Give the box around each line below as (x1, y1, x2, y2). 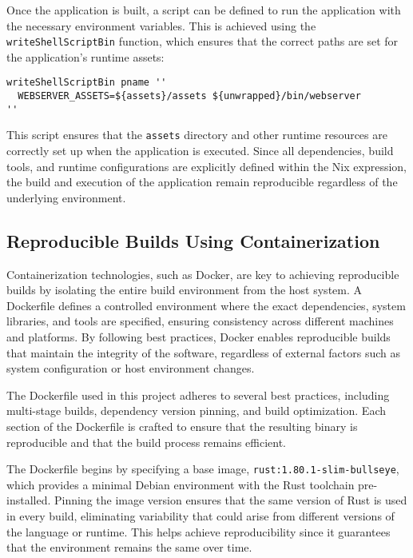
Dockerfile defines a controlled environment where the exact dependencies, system (6, 297, 406, 313)
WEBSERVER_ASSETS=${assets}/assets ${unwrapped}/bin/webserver (18, 90, 361, 102)
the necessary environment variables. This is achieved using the (6, 17, 316, 34)
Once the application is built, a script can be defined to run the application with (6, 2, 401, 18)
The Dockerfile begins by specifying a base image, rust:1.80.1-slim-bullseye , (6, 460, 399, 477)
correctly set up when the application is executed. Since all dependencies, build (6, 142, 394, 159)
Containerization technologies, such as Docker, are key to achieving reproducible (6, 265, 399, 282)
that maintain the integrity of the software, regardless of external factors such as (6, 344, 401, 361)
